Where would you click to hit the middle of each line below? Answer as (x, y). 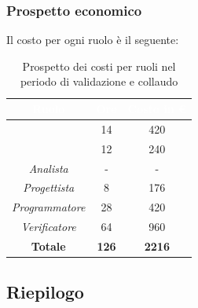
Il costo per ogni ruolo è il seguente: (93, 40)
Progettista (49, 187)
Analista (48, 168)
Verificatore (48, 227)
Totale (48, 246)
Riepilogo (45, 292)
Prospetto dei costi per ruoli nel (99, 66)
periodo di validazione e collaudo (99, 81)
